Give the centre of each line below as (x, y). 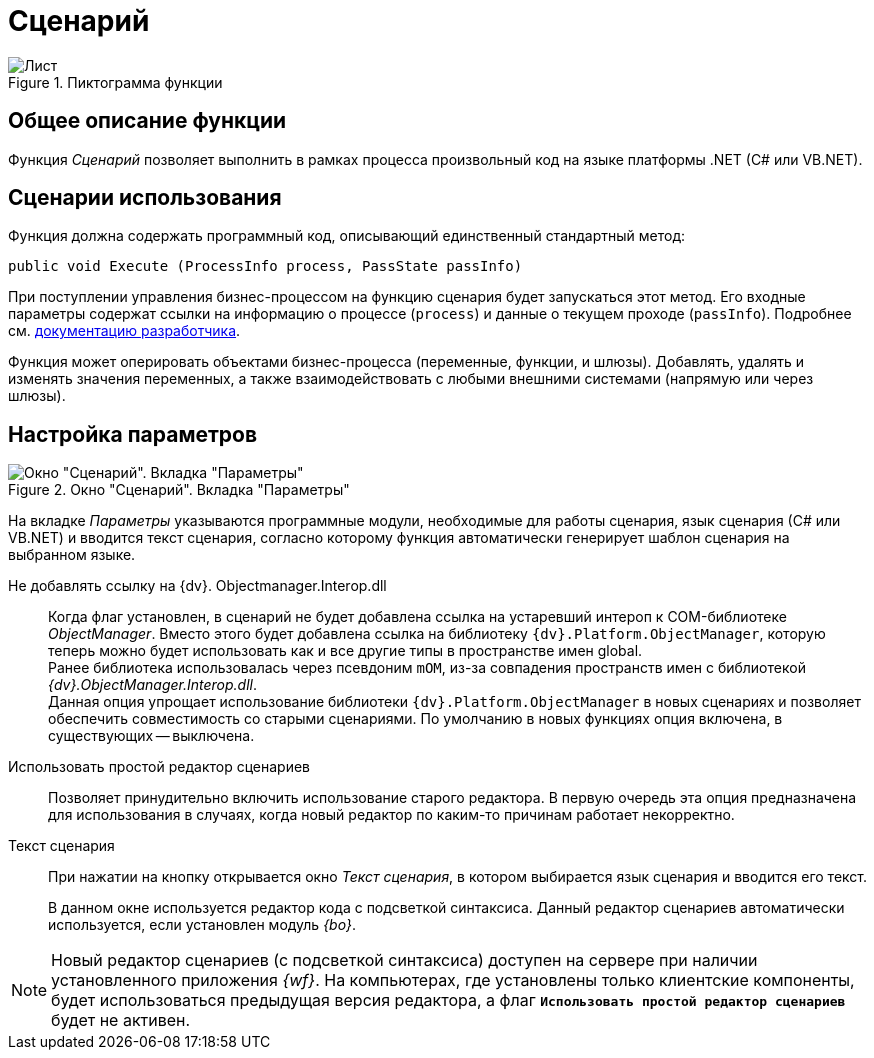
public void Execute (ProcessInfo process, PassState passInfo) (265, 266)
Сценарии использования (145, 198)
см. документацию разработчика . (124, 331)
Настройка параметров (133, 434)
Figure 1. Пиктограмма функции (115, 82)
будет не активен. (121, 1020)
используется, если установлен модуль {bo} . (202, 925)
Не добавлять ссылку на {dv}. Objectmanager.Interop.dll (197, 586)
